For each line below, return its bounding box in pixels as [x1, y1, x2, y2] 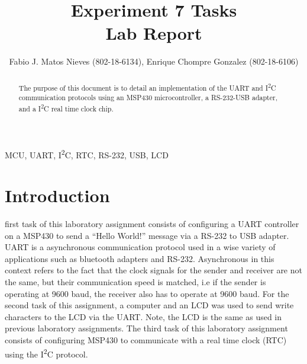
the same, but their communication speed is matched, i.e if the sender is [5, 275, 266, 288]
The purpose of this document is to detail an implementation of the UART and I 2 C [18, 81, 276, 92]
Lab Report [105, 21, 202, 45]
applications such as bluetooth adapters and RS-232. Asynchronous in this [5, 252, 274, 264]
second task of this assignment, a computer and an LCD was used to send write [5, 299, 294, 311]
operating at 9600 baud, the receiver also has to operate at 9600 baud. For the [5, 287, 289, 299]
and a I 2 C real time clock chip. [18, 101, 114, 113]
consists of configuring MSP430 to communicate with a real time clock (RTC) [5, 333, 287, 346]
